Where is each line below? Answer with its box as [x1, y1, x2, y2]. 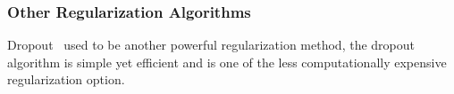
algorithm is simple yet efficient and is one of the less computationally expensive [7, 52, 447, 71]
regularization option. [7, 70, 125, 89]
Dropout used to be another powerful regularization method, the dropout [7, 35, 415, 54]
